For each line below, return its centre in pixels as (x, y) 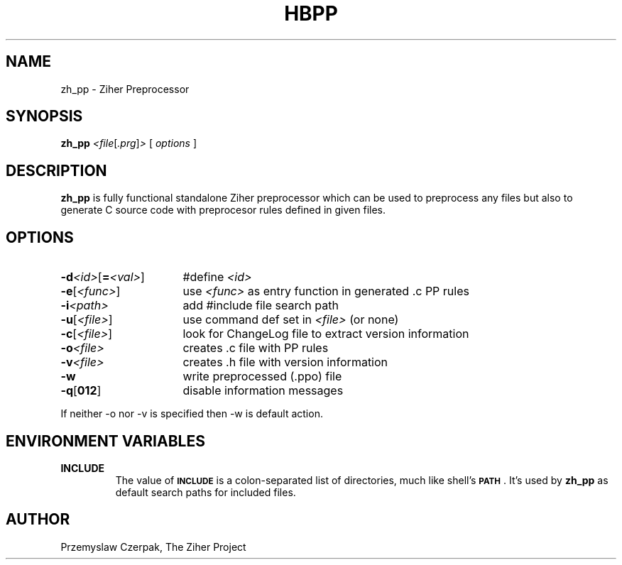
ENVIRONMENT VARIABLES (105, 441)
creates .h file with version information (285, 362)
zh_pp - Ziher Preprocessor (125, 89)
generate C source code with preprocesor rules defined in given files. (223, 210)
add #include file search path (261, 306)
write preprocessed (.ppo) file (262, 377)
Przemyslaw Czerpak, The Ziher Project (153, 547)
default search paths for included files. (206, 492)
